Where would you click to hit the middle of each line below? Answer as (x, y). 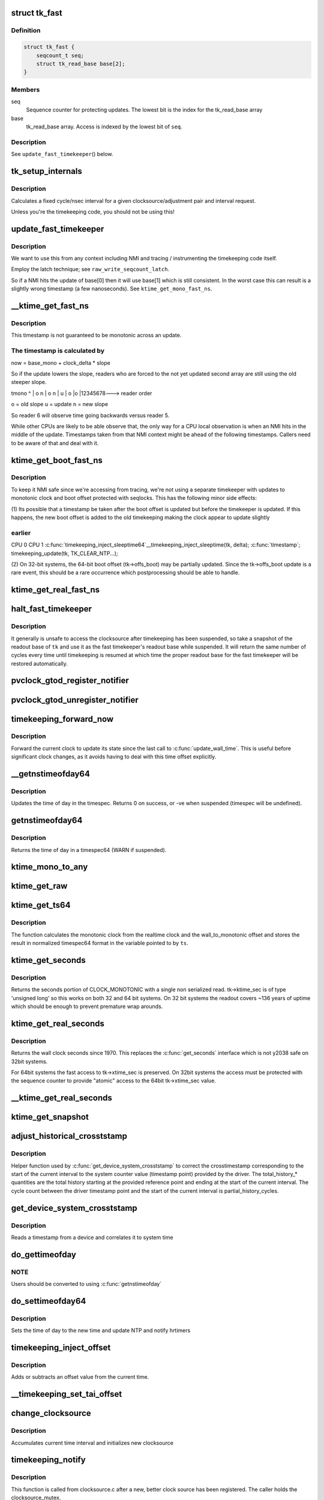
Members (25, 89)
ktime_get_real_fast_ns (55, 590)
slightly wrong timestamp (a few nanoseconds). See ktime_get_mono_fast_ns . (112, 289)
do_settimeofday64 (49, 1301)
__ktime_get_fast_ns (50, 306)
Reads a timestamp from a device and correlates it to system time (92, 1237)
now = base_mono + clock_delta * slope (61, 362)
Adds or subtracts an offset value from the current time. (80, 1377)
